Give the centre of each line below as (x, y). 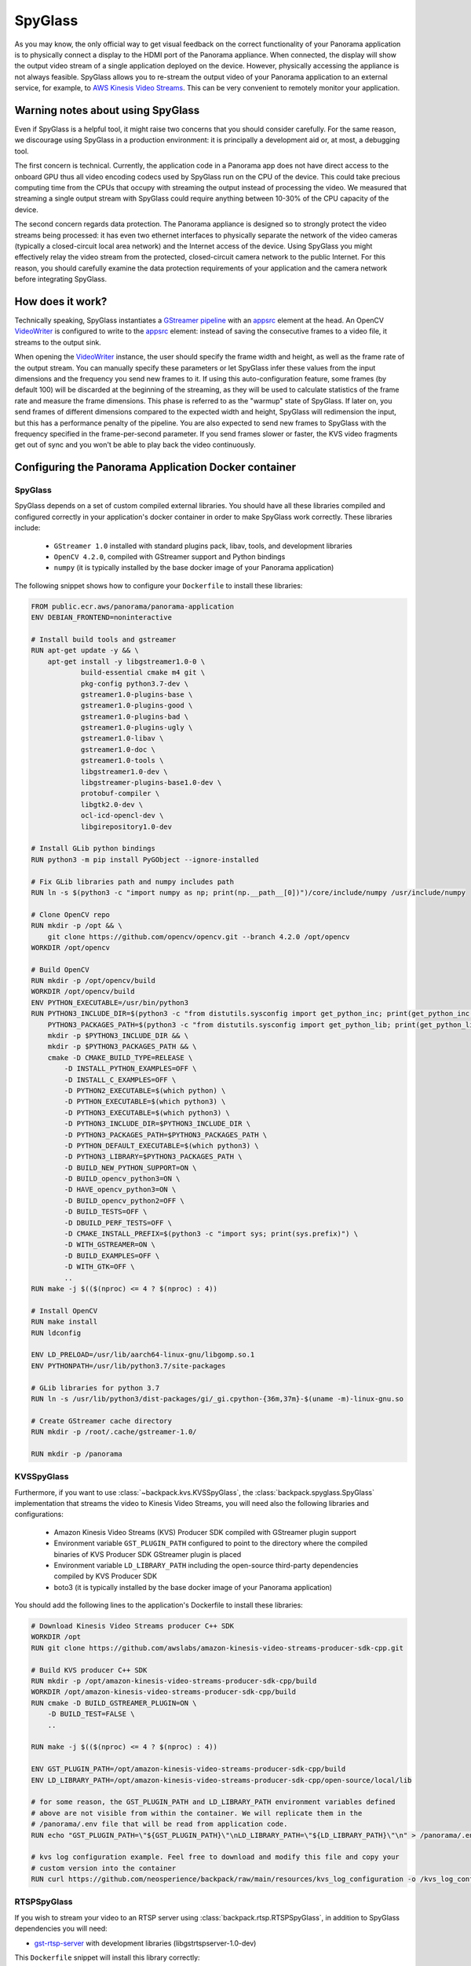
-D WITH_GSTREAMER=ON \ (110, 1245)
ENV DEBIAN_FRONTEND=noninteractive (102, 618)
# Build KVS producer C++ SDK (89, 1670)
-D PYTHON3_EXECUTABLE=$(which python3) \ (147, 1112)
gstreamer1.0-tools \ (122, 760)
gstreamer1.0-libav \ (122, 738)
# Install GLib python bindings (93, 849)
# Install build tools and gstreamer (104, 639)
